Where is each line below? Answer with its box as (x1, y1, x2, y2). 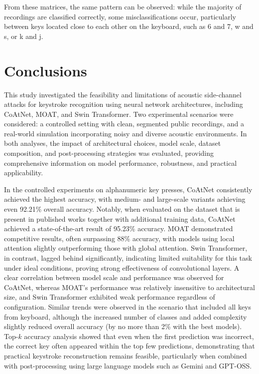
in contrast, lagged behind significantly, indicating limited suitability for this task (4, 253, 252, 263)
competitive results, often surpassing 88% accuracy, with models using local (4, 233, 235, 243)
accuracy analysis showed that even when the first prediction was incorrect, (24, 331, 254, 341)
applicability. (4, 167, 43, 178)
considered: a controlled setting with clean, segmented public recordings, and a (4, 118, 244, 129)
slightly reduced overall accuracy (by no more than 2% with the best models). (4, 321, 242, 332)
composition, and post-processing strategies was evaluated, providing (4, 148, 214, 158)
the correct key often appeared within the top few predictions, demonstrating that (4, 341, 255, 351)
